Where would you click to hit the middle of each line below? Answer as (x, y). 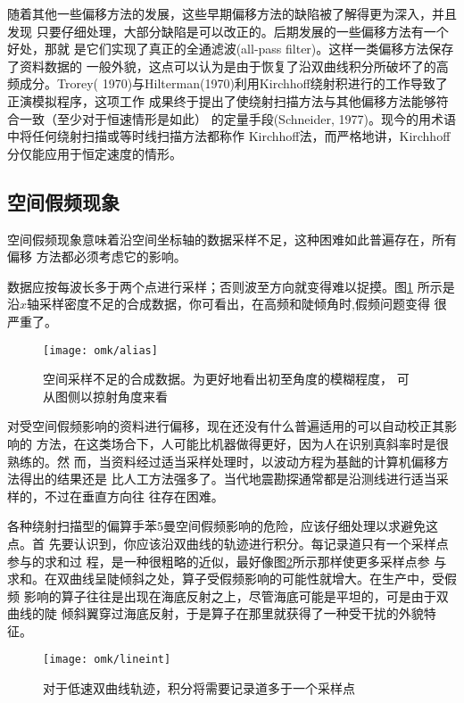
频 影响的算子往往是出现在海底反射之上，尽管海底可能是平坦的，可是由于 (222, 595)
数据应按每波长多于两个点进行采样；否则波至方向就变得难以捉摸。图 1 (210, 286)
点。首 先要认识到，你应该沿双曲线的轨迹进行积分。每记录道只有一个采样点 (228, 543)
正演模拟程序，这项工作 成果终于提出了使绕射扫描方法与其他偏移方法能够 (222, 100)
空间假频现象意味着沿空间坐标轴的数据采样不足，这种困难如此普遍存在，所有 (232, 239)
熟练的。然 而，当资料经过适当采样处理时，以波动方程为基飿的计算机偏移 (222, 461)
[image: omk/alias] (100, 350)
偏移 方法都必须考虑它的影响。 (97, 256)
